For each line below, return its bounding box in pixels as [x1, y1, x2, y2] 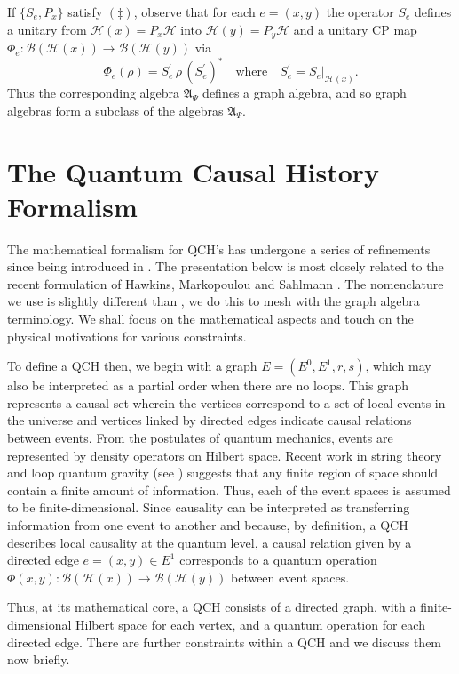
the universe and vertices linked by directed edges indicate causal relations [7, 411, 412, 429]
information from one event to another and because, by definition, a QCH [7, 515, 408, 534]
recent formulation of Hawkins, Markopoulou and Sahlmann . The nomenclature [7, 274, 444, 293]
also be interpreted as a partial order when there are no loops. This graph [7, 376, 409, 395]
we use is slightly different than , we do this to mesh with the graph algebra [7, 292, 420, 310]
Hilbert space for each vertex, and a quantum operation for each [75, 614, 425, 633]
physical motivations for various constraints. [7, 326, 247, 345]
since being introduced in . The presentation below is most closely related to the [7, 257, 444, 276]
